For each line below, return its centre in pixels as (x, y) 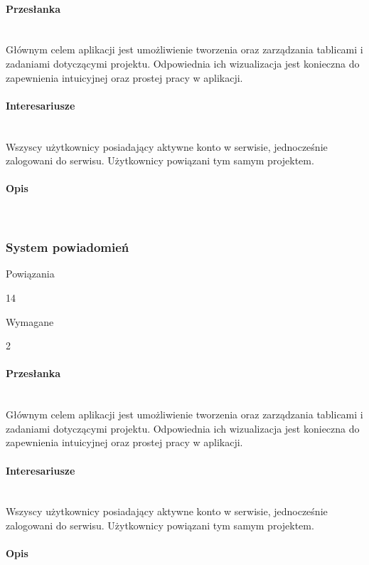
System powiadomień (68, 247)
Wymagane (30, 321)
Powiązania (30, 274)
